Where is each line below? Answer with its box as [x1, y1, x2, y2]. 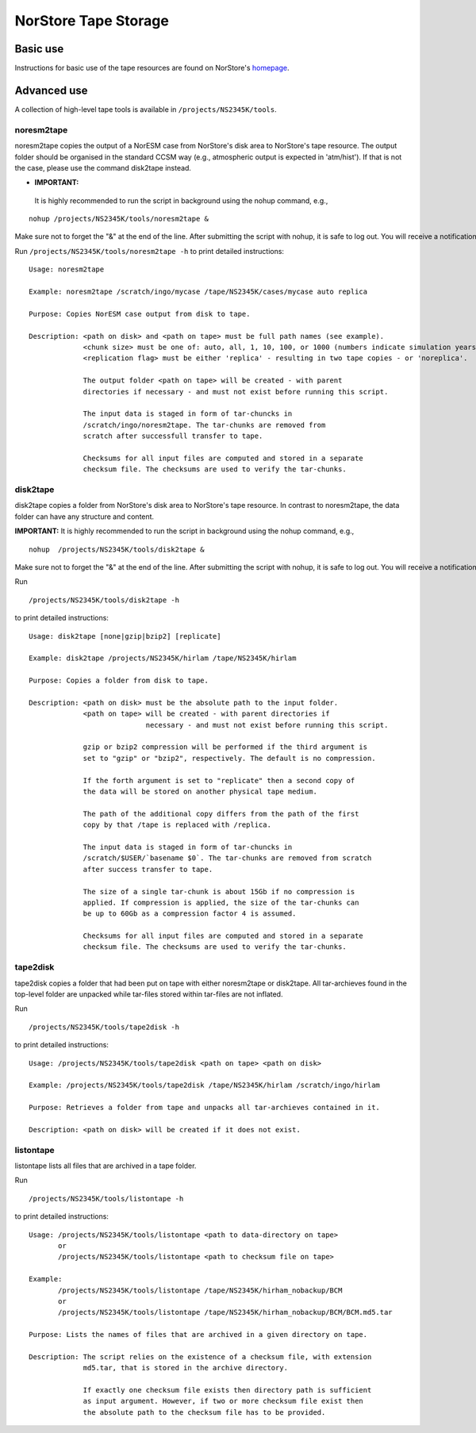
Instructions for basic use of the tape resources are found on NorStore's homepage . [14, 63, 290, 73]
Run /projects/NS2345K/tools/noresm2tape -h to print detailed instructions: [14, 246, 285, 255]
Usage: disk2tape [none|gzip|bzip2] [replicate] [29, 632, 221, 640]
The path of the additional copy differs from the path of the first [83, 809, 359, 818]
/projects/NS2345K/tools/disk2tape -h [29, 595, 180, 605]
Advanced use [14, 83, 88, 97]
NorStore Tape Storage [14, 12, 170, 29]
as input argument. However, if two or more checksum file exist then [83, 1397, 364, 1406]
